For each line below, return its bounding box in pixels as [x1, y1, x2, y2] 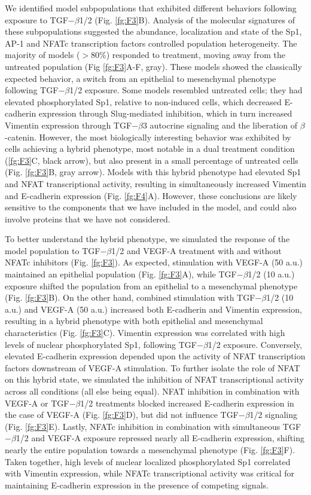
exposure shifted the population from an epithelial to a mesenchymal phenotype [5, 279, 298, 292]
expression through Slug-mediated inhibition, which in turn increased [38, 107, 292, 120]
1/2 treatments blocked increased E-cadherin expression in [80, 396, 294, 409]
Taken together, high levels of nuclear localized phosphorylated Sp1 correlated [5, 455, 291, 467]
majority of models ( [5, 48, 80, 61]
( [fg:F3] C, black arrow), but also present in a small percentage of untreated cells [5, 154, 298, 166]
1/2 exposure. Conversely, [208, 338, 302, 350]
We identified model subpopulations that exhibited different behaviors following [5, 2, 297, 14]
